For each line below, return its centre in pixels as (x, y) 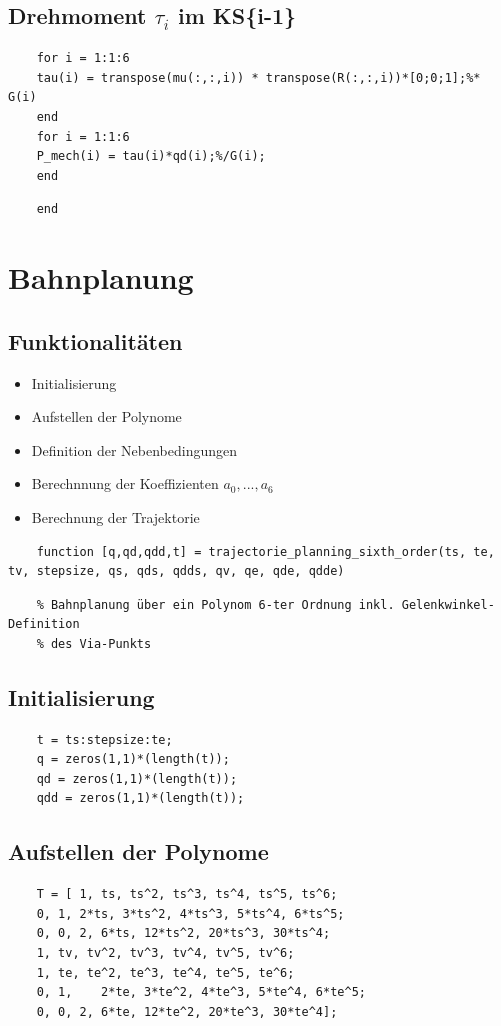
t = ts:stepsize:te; (104, 739)
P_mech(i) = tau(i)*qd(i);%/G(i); (151, 156)
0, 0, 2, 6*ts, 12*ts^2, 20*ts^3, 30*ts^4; (183, 933)
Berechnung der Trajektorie (115, 516)
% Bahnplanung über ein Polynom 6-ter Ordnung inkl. (215, 604)
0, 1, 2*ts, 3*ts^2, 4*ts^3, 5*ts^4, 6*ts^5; (190, 913)
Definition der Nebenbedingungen (134, 449)
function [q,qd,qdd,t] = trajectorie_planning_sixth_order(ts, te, (265, 551)
